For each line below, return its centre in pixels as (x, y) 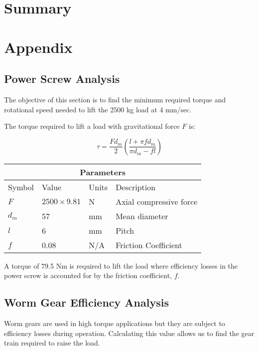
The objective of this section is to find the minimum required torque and (115, 99)
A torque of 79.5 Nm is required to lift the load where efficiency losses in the (121, 265)
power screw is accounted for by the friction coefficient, (88, 275)
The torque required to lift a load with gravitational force (92, 126)
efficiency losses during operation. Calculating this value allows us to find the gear (129, 333)
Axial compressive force (157, 201)
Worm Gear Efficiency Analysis (86, 302)
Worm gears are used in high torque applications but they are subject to (115, 323)
